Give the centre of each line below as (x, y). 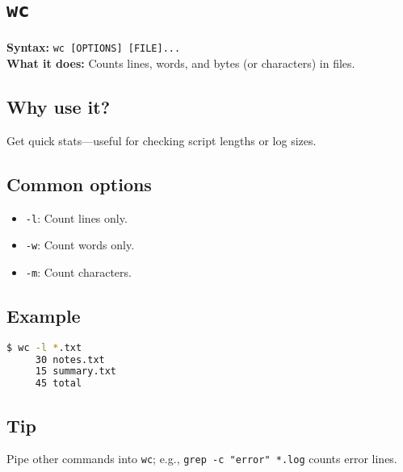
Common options (79, 184)
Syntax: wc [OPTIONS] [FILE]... (94, 47)
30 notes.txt (70, 359)
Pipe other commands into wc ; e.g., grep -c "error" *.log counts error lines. (202, 459)
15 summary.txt (76, 372)
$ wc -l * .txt (44, 347)
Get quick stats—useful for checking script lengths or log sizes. (162, 140)
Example (44, 315)
